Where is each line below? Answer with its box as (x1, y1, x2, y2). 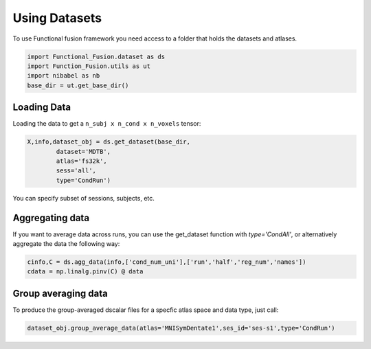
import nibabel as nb (27, 72, 100, 80)
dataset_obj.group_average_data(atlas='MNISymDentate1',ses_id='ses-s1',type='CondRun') (27, 324, 336, 332)
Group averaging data (12, 287, 108, 299)
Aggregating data (12, 212, 89, 223)
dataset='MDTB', (56, 148, 111, 155)
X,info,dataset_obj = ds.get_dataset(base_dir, (27, 138, 190, 146)
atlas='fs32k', (56, 157, 108, 165)
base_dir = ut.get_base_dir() (27, 81, 129, 89)
